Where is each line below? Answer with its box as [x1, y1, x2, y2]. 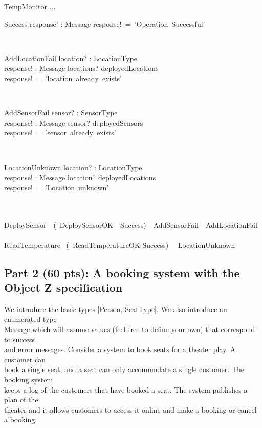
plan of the [4, 394, 38, 405]
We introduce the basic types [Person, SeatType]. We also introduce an [4, 303, 227, 314]
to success [4, 334, 35, 344]
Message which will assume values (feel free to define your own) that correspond [4, 324, 255, 335]
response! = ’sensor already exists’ [4, 127, 116, 138]
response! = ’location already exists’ [4, 72, 122, 83]
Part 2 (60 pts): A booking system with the [4, 264, 240, 280]
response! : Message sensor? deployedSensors [4, 117, 143, 128]
